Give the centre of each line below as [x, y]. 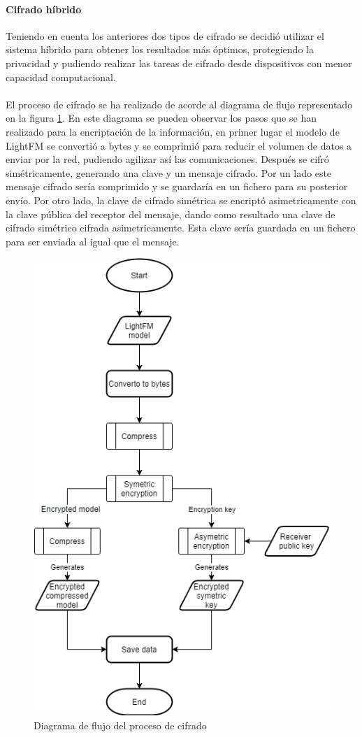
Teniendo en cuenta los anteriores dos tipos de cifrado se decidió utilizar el [165, 35]
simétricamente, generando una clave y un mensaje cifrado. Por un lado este [169, 172]
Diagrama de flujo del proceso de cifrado [120, 725]
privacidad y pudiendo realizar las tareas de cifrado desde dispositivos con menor [179, 63]
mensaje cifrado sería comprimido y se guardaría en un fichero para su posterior [177, 186]
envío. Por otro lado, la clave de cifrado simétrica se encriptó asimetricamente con [181, 200]
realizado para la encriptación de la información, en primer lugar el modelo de [173, 131]
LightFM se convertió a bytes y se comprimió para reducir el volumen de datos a [179, 145]
